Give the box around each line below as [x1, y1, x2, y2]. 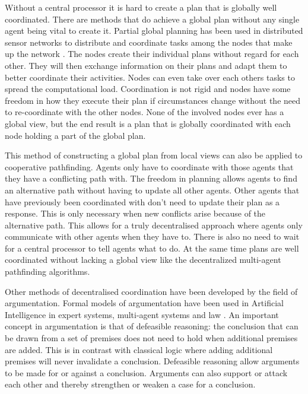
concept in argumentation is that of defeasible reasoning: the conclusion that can [5, 320, 299, 332]
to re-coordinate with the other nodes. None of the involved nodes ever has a [5, 106, 284, 118]
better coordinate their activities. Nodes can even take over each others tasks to [5, 71, 295, 83]
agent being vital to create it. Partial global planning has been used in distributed [5, 24, 303, 37]
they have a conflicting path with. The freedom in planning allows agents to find [5, 172, 297, 185]
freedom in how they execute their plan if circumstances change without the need [5, 94, 301, 106]
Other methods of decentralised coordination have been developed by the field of [5, 285, 298, 297]
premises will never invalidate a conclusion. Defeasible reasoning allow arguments [5, 355, 300, 367]
